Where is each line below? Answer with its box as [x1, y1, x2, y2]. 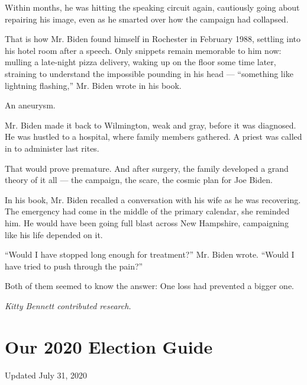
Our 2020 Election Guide [5, 334, 213, 358]
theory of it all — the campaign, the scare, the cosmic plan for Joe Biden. [5, 174, 273, 186]
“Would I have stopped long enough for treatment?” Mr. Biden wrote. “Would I [5, 248, 295, 261]
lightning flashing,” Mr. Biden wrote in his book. [5, 79, 182, 91]
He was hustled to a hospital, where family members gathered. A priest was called [5, 130, 302, 143]
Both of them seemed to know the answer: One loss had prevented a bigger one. [5, 280, 295, 292]
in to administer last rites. [5, 142, 99, 154]
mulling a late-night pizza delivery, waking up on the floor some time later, [5, 56, 276, 68]
